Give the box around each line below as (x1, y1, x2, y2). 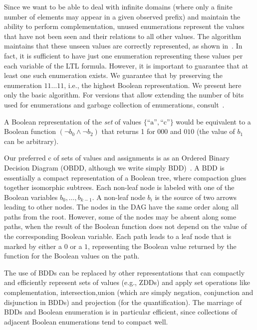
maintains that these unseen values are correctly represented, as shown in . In (4, 40, 243, 51)
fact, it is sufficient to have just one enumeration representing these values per (4, 50, 243, 60)
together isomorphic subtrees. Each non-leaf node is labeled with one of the (4, 182, 235, 192)
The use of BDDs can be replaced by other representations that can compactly (4, 267, 245, 277)
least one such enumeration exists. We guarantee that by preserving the (4, 70, 223, 80)
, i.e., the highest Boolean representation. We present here (64, 79, 242, 90)
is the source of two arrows (155, 191, 237, 202)
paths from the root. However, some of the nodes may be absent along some (4, 211, 237, 221)
